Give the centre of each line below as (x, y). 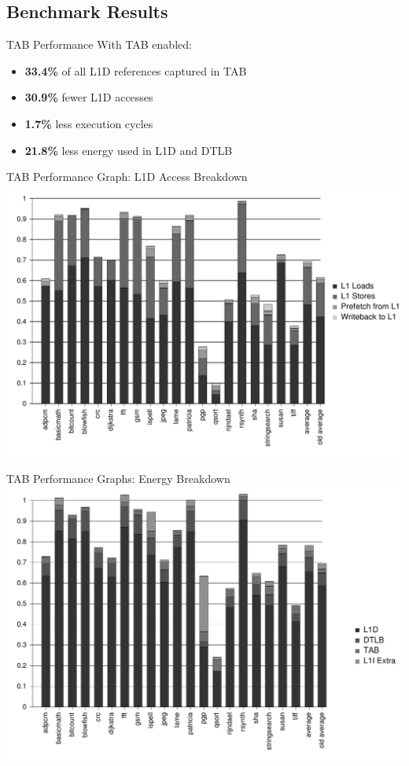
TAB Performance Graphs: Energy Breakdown (118, 478)
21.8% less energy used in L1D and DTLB (129, 150)
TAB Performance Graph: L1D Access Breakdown (127, 177)
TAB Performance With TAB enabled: (99, 44)
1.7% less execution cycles (89, 123)
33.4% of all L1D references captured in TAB (136, 70)
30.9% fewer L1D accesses (89, 97)
